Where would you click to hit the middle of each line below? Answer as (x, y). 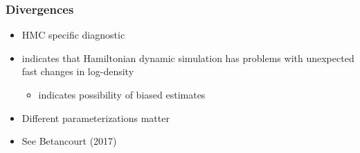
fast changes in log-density (78, 71)
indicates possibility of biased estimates (122, 94)
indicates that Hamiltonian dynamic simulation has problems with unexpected (188, 58)
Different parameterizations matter (96, 118)
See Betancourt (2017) (69, 141)
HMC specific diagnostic (73, 35)
